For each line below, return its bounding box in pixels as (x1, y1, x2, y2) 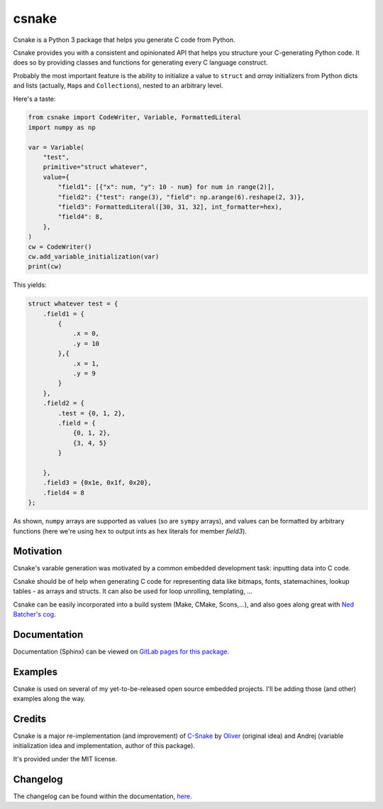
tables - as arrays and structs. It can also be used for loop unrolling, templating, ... (13, 587, 253, 596)
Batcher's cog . (13, 609, 56, 618)
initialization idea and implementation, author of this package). (13, 742, 195, 750)
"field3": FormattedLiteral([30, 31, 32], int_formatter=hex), (57, 203, 283, 211)
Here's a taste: (13, 94, 56, 103)
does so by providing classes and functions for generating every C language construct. (13, 58, 269, 67)
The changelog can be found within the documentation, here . (13, 792, 192, 800)
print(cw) (28, 263, 62, 271)
